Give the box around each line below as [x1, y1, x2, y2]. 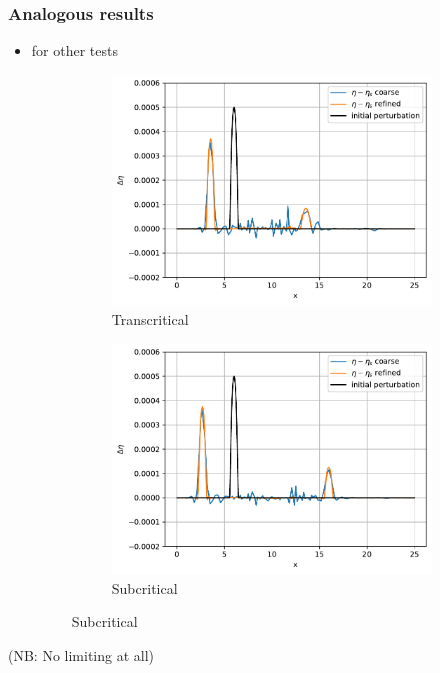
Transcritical [111, 308, 189, 329]
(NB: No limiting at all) [8, 644, 155, 665]
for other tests [31, 40, 118, 61]
